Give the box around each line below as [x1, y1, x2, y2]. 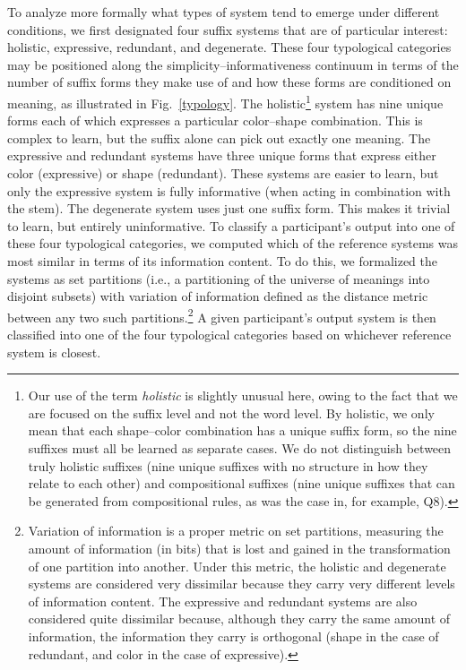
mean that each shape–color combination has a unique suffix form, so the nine [28, 421, 457, 440]
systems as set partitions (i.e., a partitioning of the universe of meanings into [7, 269, 430, 288]
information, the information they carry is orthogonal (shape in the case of [28, 626, 439, 645]
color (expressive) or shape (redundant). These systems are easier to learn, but [7, 164, 439, 182]
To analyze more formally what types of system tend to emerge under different [7, 3, 440, 21]
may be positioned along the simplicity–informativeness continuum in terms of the [7, 55, 459, 73]
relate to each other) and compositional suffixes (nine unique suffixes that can [28, 474, 455, 493]
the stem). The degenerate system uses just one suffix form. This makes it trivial [7, 199, 451, 218]
